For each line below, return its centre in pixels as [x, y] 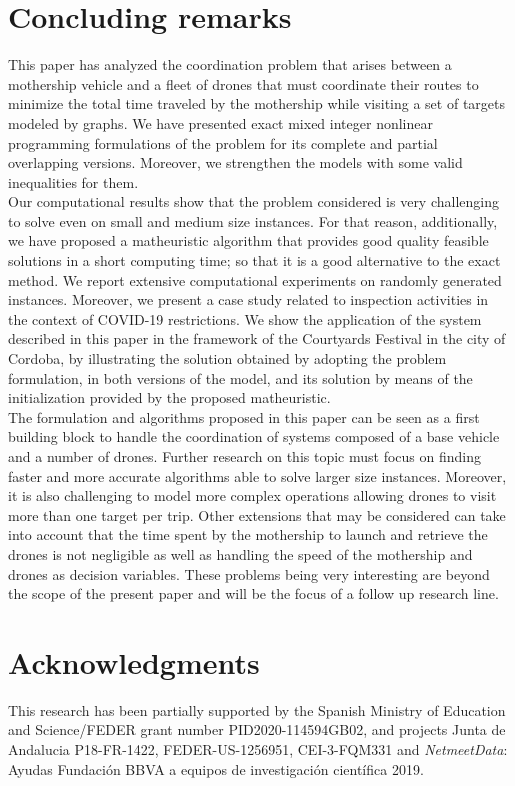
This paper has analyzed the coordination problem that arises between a [230, 64]
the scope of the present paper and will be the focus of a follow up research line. [253, 593]
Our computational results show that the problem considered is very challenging [253, 201]
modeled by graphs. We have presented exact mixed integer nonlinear [220, 122]
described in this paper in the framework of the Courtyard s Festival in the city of [257, 338]
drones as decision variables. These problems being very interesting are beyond [249, 573]
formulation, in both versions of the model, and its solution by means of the [240, 377]
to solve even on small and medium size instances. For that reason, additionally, [253, 220]
